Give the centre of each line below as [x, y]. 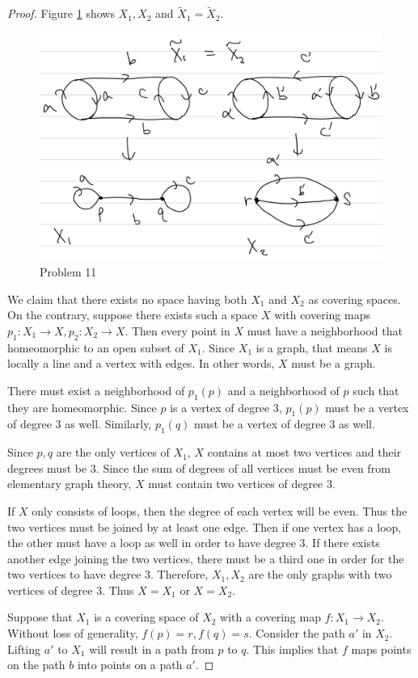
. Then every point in [177, 330]
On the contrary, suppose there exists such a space [133, 315]
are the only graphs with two [320, 574]
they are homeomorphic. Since [82, 407]
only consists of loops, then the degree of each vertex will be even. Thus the [220, 510]
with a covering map [270, 617]
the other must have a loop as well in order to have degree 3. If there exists [194, 543]
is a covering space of [146, 617]
